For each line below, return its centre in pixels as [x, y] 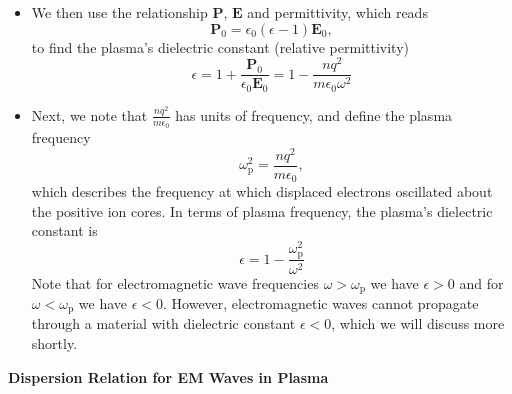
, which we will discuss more [418, 323]
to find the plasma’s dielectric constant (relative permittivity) [220, 46]
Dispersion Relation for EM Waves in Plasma [168, 376]
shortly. [54, 343]
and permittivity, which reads [337, 12]
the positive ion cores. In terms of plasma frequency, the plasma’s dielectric [262, 210]
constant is [64, 230]
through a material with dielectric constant [163, 323]
